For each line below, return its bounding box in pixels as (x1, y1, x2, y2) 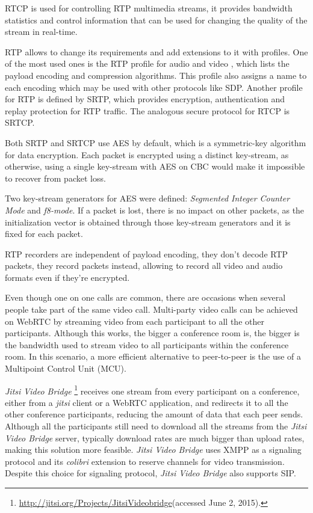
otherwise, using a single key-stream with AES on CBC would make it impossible (5, 160, 305, 173)
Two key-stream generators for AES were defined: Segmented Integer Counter (5, 192, 290, 204)
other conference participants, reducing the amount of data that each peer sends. (5, 408, 303, 420)
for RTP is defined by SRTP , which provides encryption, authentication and (5, 93, 285, 105)
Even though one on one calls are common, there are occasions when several (5, 291, 286, 304)
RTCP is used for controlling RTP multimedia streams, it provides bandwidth (5, 2, 293, 14)
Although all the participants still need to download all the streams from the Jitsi (5, 420, 307, 432)
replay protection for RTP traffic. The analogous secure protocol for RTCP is (5, 104, 290, 117)
